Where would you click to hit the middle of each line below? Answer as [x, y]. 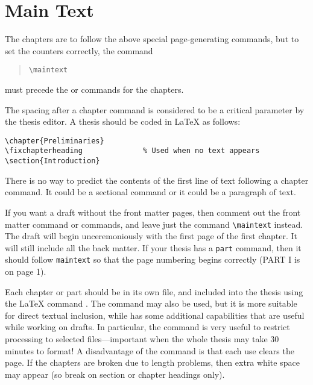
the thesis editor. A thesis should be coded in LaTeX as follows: [123, 121]
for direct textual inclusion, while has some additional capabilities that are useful [155, 315]
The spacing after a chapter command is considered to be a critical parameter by [155, 109]
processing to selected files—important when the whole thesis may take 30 [142, 339]
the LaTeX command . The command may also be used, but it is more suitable [151, 303]
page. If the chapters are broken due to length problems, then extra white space [152, 362]
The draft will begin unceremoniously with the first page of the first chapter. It [151, 236]
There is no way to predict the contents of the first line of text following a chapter [157, 180]
